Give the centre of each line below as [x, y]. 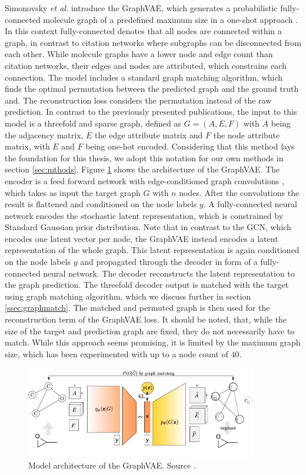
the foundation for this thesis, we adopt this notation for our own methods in [144, 157]
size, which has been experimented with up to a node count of [117, 353]
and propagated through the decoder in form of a [169, 262]
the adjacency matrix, [44, 134]
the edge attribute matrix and [149, 134]
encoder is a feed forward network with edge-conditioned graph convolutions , [144, 180]
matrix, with [27, 146]
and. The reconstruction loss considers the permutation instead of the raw [138, 100]
